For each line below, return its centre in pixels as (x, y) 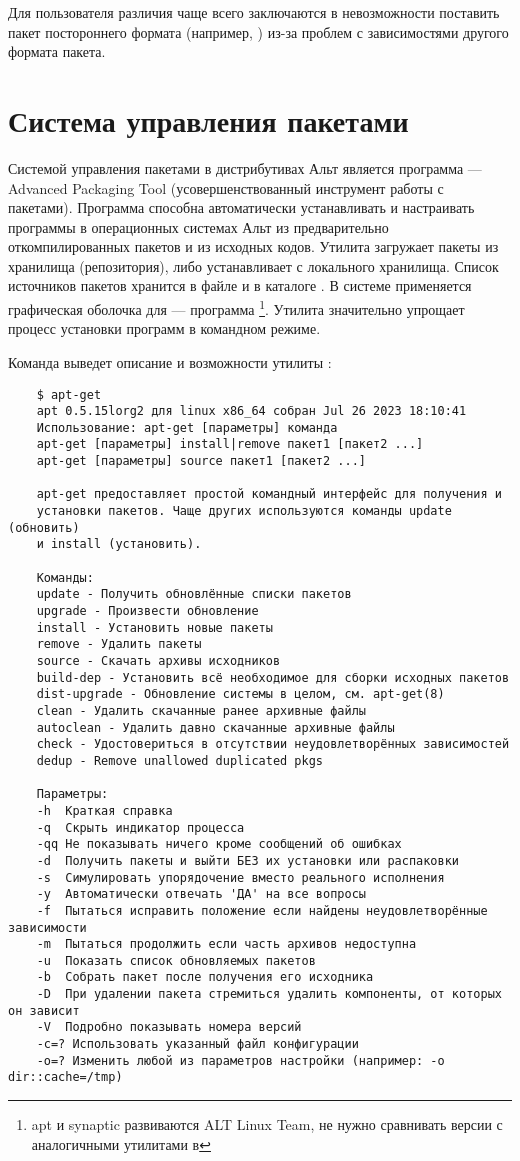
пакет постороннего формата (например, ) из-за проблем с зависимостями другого (258, 31)
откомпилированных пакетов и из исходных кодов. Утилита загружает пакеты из (253, 246)
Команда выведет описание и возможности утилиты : (170, 361)
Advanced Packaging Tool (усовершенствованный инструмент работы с (226, 187)
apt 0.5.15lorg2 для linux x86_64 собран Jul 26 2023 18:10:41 (251, 411)
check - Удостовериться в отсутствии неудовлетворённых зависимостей (273, 744)
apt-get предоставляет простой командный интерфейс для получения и (269, 494)
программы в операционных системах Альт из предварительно (198, 226)
